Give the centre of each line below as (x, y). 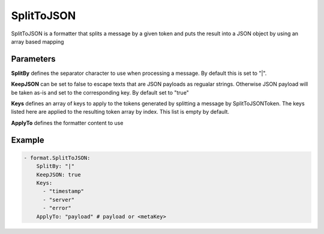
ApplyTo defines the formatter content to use (67, 123)
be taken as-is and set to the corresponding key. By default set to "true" (100, 92)
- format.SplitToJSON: (57, 158)
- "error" (57, 208)
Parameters (33, 59)
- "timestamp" (63, 191)
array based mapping (37, 41)
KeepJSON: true (58, 174)
